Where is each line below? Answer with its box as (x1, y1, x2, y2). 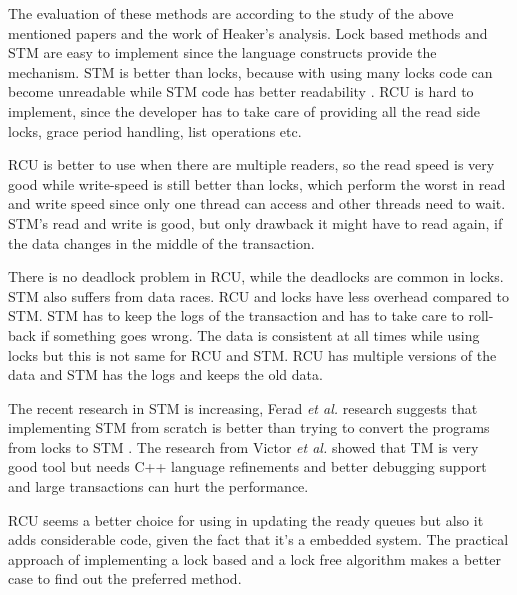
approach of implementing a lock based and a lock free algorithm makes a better (8, 548, 502, 569)
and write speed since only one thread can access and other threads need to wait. (8, 193, 506, 214)
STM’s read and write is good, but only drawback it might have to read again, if (8, 212, 503, 233)
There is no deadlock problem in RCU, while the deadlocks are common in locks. (8, 266, 504, 287)
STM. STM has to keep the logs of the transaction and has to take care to (8, 305, 464, 326)
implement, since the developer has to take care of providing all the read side (8, 100, 481, 121)
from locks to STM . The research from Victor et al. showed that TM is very (8, 436, 479, 457)
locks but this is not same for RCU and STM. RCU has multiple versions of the (8, 344, 497, 365)
